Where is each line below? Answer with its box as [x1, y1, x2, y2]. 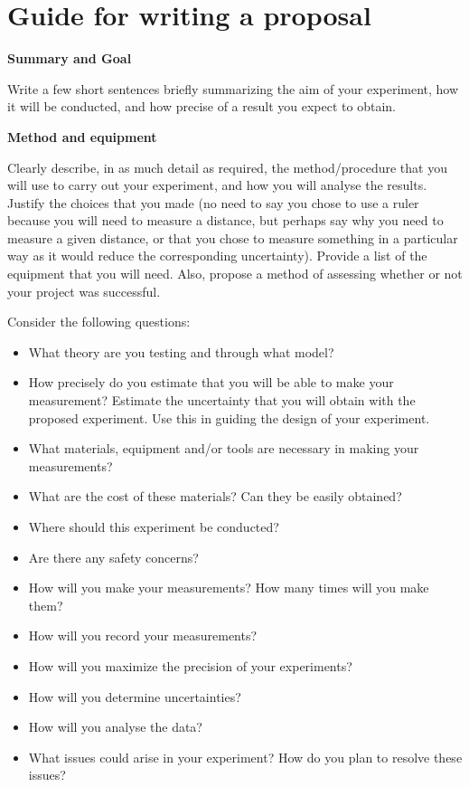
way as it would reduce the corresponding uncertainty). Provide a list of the [7, 246, 427, 265]
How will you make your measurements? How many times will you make [28, 578, 429, 597]
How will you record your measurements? [28, 626, 258, 645]
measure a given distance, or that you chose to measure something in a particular [7, 228, 458, 247]
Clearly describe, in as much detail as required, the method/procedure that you [7, 157, 447, 176]
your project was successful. [7, 281, 161, 300]
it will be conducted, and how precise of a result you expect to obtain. [7, 97, 396, 116]
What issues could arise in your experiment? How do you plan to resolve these [28, 747, 463, 766]
